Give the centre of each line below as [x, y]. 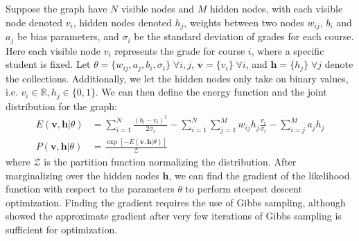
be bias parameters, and [68, 36]
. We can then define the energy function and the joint [211, 92]
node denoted [34, 22]
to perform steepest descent [244, 189]
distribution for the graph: [61, 106]
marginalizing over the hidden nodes [82, 175]
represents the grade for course [180, 50]
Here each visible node [53, 50]
